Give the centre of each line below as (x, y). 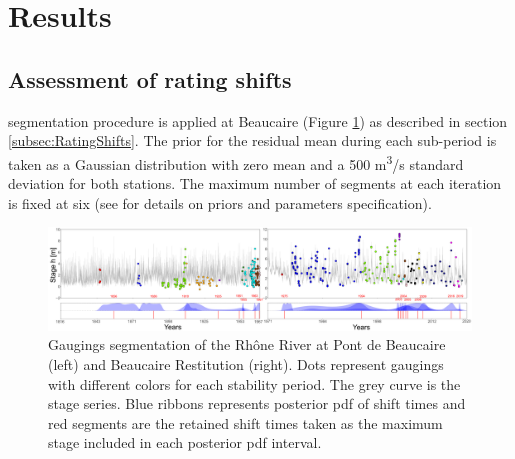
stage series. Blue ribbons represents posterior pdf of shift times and (257, 403)
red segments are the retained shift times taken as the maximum (245, 422)
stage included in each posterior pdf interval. (185, 442)
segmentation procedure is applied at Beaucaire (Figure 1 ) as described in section (258, 120)
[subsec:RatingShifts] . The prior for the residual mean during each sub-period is (252, 140)
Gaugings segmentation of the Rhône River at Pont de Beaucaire (247, 344)
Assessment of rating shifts (150, 78)
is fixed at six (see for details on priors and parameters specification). (220, 202)
